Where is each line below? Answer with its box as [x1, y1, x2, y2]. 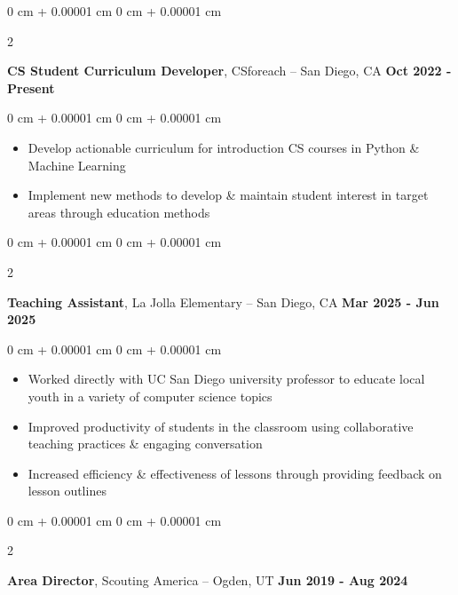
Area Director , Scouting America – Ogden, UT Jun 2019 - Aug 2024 [7, 571, 408, 590]
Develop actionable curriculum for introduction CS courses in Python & [28, 138, 420, 156]
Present [7, 78, 55, 97]
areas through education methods [28, 202, 210, 221]
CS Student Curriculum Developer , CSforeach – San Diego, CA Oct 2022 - [7, 61, 452, 80]
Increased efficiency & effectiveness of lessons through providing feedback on [28, 464, 442, 482]
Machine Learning [28, 155, 126, 174]
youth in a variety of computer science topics [28, 386, 272, 405]
